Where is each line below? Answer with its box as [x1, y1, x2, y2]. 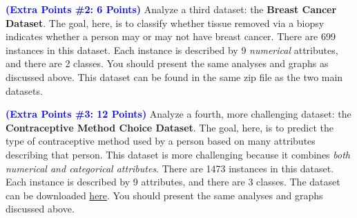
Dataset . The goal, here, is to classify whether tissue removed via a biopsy [6, 15, 325, 30]
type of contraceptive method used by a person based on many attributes [6, 134, 316, 148]
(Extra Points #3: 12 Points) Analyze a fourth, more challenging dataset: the [6, 107, 351, 121]
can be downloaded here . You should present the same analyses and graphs [6, 188, 323, 202]
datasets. [6, 83, 43, 98]
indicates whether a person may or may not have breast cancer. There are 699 [6, 29, 336, 44]
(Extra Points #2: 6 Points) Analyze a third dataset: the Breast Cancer [6, 2, 337, 16]
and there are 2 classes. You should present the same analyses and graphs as [6, 56, 329, 71]
